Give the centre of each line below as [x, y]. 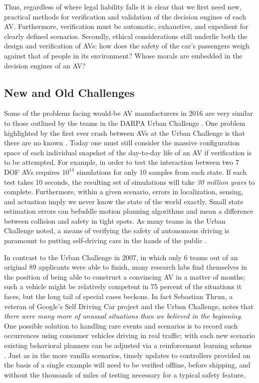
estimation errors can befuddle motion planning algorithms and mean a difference [129, 211]
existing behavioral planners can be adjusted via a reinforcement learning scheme [128, 345]
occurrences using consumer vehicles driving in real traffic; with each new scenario [129, 335]
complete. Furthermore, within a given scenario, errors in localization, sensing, [124, 191]
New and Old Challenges [69, 92]
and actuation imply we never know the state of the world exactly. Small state [124, 201]
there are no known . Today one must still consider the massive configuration [122, 143]
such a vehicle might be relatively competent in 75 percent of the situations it [123, 286]
